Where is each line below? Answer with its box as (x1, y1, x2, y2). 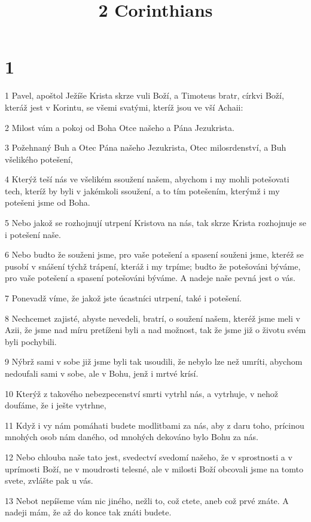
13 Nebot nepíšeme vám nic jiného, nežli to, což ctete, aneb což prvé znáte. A (5, 494, 289, 506)
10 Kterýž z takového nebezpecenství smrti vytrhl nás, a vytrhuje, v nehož (5, 387, 278, 399)
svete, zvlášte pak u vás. (5, 474, 93, 487)
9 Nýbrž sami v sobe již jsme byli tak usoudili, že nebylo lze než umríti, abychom (5, 355, 303, 368)
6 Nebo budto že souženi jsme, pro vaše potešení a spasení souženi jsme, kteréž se (5, 248, 304, 261)
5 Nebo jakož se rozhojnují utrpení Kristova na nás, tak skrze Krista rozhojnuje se (5, 216, 306, 229)
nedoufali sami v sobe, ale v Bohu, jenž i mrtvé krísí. (5, 367, 199, 379)
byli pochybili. (5, 335, 57, 347)
